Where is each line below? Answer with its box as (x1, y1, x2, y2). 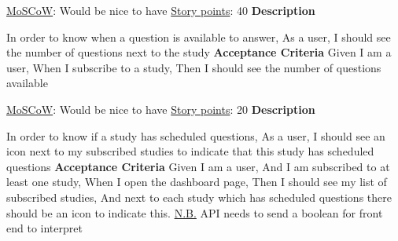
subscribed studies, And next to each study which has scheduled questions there (6, 188, 392, 205)
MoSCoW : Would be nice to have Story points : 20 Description (6, 100, 315, 117)
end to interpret (6, 220, 83, 236)
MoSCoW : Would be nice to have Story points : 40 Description (6, 2, 315, 18)
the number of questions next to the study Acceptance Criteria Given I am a (6, 44, 392, 60)
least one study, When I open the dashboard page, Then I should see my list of (6, 173, 387, 190)
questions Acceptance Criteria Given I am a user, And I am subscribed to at (6, 158, 390, 174)
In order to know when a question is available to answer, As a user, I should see (6, 28, 391, 45)
